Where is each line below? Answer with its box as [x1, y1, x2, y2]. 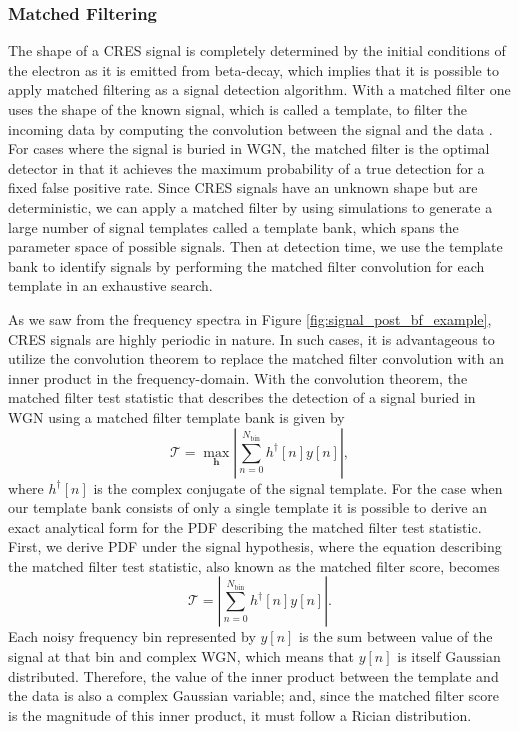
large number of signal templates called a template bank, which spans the [8, 216, 459, 237]
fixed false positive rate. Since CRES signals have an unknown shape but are [8, 177, 478, 198]
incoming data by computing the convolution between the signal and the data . [8, 118, 493, 139]
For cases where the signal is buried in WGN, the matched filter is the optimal [8, 138, 490, 159]
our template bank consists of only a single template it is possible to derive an [8, 497, 487, 518]
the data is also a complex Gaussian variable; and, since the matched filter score [8, 685, 500, 706]
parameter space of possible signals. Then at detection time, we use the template [8, 236, 503, 257]
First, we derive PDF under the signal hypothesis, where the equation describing [8, 536, 502, 557]
